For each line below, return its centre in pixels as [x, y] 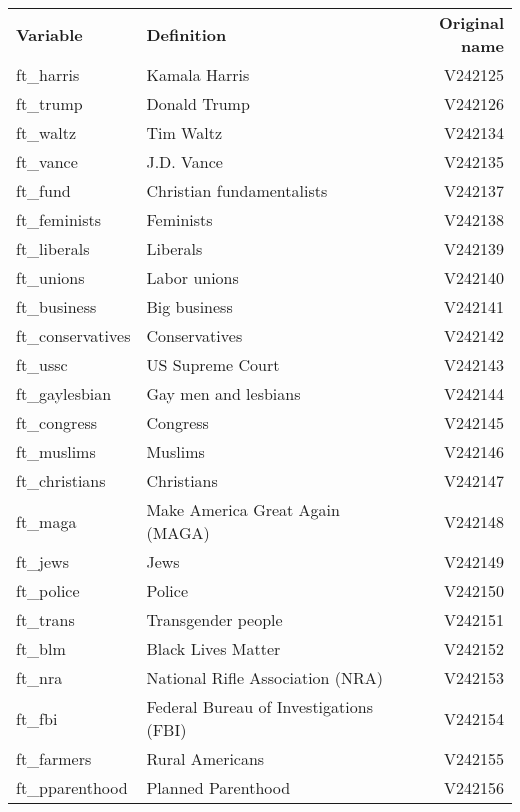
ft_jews [42, 561]
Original [471, 22]
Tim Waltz [184, 132]
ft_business [56, 306]
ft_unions [50, 277]
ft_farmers [54, 758]
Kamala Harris [198, 74]
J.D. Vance [184, 161]
